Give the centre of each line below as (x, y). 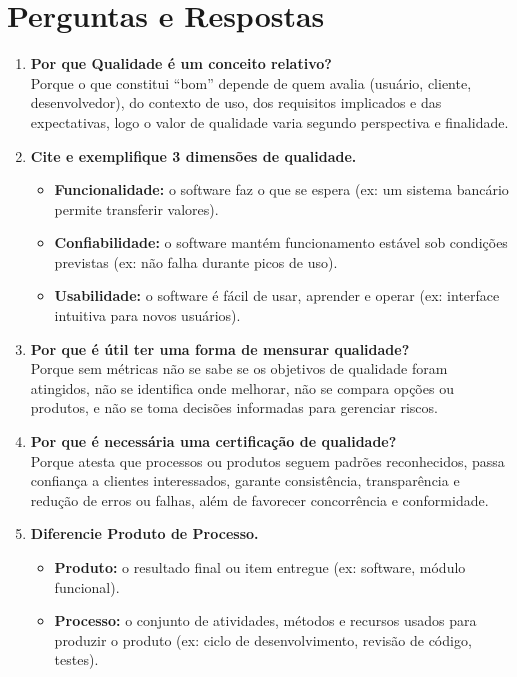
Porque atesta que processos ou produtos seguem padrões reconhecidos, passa (267, 460)
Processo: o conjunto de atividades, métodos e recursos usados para (265, 620)
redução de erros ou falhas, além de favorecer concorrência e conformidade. (259, 499)
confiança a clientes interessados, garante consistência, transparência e (245, 480)
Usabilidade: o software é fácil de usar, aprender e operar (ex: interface (277, 295)
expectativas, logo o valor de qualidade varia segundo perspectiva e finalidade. (269, 121)
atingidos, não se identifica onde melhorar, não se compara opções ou (242, 387)
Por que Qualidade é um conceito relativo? (181, 63)
